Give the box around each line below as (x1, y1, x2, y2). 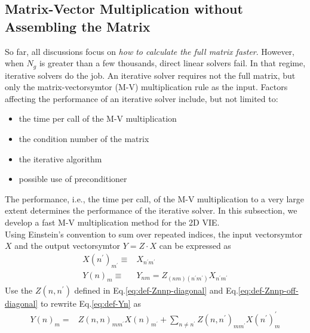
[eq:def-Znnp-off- (238, 283, 299, 296)
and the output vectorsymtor (14, 239, 120, 252)
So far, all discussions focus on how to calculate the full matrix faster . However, (5, 45, 294, 57)
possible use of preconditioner (19, 172, 127, 185)
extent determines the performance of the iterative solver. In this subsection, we (5, 204, 297, 217)
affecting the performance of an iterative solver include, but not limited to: (5, 92, 278, 104)
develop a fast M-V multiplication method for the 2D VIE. (5, 215, 220, 228)
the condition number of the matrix (19, 132, 149, 145)
